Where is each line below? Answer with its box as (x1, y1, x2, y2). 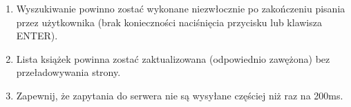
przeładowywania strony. (16, 65, 121, 79)
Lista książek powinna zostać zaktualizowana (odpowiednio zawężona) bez (16, 51, 330, 66)
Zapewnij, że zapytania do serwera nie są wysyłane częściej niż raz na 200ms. (16, 88, 343, 102)
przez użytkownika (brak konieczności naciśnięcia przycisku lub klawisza (16, 14, 322, 29)
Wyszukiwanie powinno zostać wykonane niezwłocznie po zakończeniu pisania (16, 1, 345, 15)
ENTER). (16, 28, 58, 43)
